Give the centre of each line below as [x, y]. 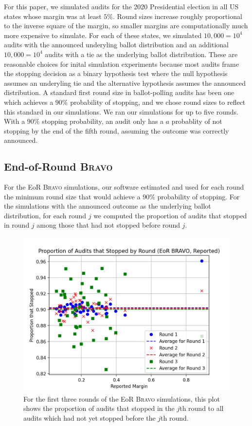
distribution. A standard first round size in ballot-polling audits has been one [119, 92]
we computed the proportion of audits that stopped [170, 215]
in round [17, 225]
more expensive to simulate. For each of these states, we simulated [103, 35]
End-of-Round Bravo [58, 166]
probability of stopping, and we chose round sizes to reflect [158, 102]
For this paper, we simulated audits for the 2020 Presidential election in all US [121, 6]
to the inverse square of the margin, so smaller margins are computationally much [126, 26]
